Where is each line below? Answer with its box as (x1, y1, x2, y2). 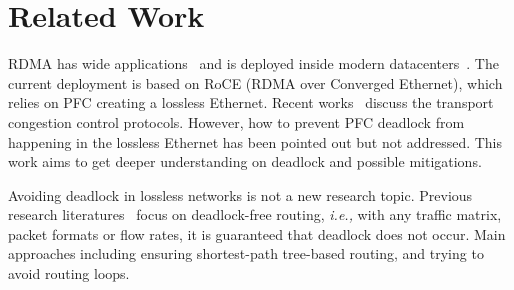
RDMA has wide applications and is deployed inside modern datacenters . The (8, 53, 499, 74)
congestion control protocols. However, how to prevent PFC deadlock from (8, 111, 465, 132)
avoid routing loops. (8, 263, 130, 284)
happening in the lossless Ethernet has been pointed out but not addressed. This (8, 131, 503, 152)
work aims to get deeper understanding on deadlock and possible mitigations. (8, 151, 482, 172)
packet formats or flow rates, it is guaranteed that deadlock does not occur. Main (8, 223, 506, 244)
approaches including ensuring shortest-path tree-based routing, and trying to (8, 243, 484, 264)
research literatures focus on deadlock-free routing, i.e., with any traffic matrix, (8, 204, 502, 225)
